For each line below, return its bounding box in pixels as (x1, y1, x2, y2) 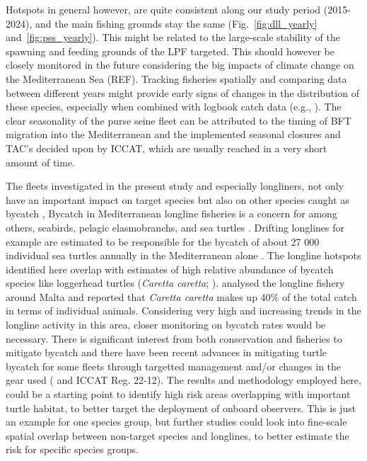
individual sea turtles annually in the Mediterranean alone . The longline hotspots (6, 248, 361, 263)
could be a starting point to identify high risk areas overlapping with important (6, 387, 351, 402)
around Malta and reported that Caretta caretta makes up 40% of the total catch (6, 289, 357, 304)
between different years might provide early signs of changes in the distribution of (6, 85, 359, 100)
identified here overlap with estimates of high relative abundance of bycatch (6, 261, 334, 276)
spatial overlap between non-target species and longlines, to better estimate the (6, 428, 349, 443)
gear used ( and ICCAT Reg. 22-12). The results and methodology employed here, (6, 372, 361, 387)
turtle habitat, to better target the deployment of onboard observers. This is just (6, 400, 356, 415)
